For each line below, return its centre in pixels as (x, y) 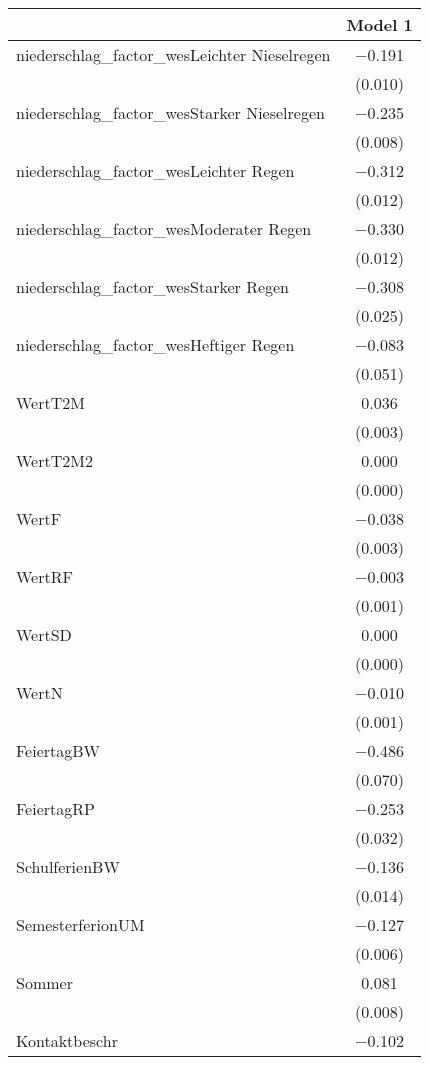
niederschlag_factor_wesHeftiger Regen (155, 344)
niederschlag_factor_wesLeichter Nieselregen (173, 54)
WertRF (44, 576)
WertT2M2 (54, 460)
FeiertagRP (55, 808)
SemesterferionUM (80, 924)
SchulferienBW (68, 866)
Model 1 (379, 24)
